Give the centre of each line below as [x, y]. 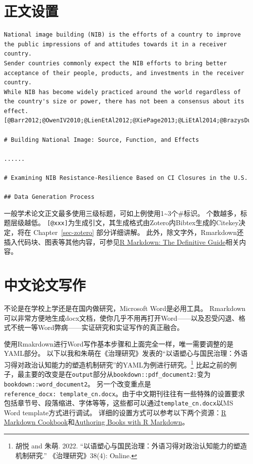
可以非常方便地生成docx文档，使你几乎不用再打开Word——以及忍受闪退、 [121, 318]
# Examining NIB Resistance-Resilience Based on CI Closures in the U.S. [126, 178]
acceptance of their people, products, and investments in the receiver [124, 73]
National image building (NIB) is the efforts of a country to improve [122, 35]
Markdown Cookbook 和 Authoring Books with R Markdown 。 [97, 422]
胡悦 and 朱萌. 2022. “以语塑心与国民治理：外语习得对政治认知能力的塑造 [131, 445]
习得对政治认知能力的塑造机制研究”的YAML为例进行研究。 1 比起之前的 [117, 364]
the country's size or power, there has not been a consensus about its [124, 102]
